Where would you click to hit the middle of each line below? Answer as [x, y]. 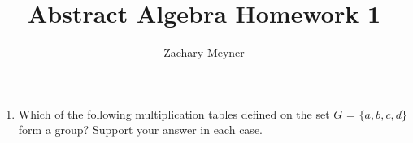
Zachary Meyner [204, 52]
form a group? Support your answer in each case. [140, 130]
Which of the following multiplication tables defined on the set [174, 113]
